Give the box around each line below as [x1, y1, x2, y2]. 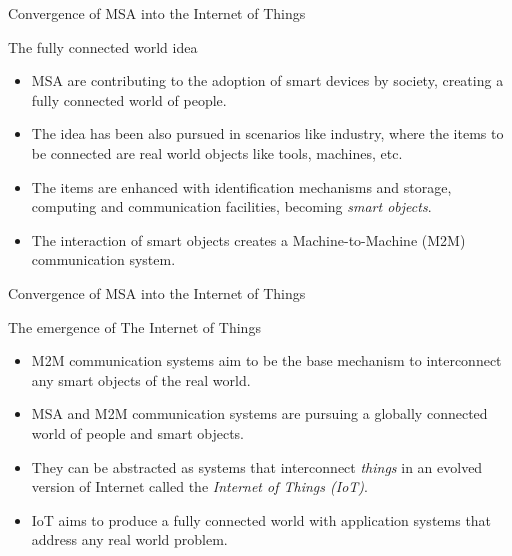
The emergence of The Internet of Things [8, 316, 261, 337]
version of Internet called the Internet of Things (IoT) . [31, 476, 368, 497]
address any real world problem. [31, 529, 228, 550]
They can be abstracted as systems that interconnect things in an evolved [31, 456, 483, 477]
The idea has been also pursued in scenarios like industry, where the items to [31, 123, 504, 144]
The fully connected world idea [8, 36, 198, 57]
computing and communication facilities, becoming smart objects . [31, 196, 432, 217]
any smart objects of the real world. [31, 369, 251, 390]
